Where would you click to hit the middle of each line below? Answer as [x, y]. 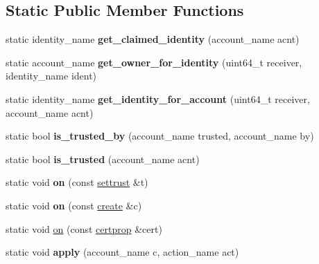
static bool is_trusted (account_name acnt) [103, 159]
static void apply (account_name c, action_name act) [122, 252]
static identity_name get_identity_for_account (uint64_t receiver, [158, 98]
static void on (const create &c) [74, 205]
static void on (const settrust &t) [77, 182]
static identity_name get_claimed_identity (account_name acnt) [153, 39]
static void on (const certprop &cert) [84, 228]
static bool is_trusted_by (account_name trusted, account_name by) [160, 136]
